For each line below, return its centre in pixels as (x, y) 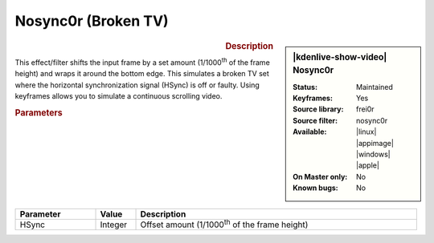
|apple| (368, 165)
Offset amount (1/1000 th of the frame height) (224, 224)
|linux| (366, 132)
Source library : (318, 109)
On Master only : (320, 176)
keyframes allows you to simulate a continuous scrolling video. (119, 95)
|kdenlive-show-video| (340, 57)
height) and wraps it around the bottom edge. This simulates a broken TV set (142, 74)
